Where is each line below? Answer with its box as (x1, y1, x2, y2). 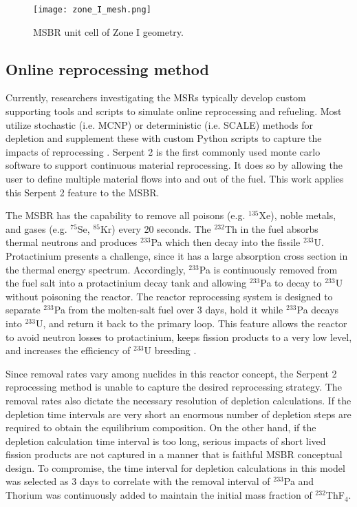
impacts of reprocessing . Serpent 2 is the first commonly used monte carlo (6, 144, 321, 158)
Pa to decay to (260, 276, 322, 290)
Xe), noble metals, (259, 208, 336, 223)
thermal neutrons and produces (6, 235, 138, 249)
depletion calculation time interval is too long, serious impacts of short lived (6, 433, 326, 448)
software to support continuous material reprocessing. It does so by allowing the (6, 158, 343, 172)
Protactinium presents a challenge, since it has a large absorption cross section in (6, 248, 348, 262)
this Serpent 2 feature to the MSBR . (6, 185, 160, 199)
